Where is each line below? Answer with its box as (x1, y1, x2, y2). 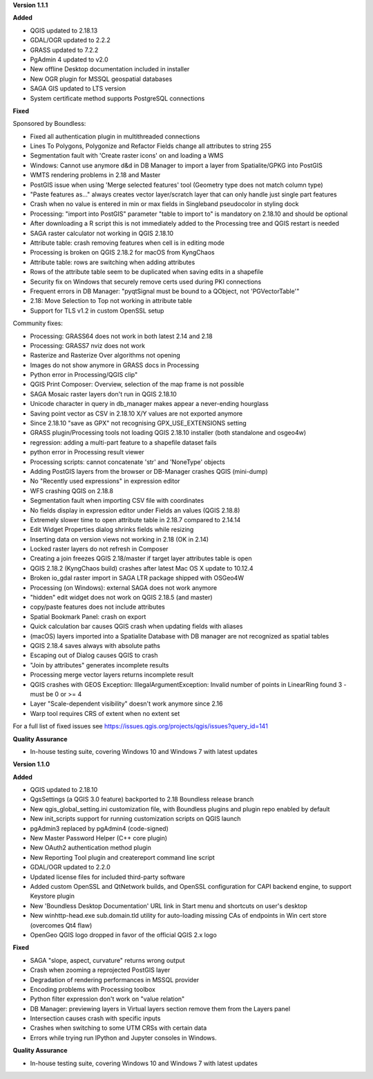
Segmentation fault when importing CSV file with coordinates (30, 497, 204, 505)
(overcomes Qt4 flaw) (30, 921, 93, 930)
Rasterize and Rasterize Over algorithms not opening (30, 351, 181, 360)
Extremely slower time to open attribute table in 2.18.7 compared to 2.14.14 (30, 515, 241, 524)
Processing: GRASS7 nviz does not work (30, 341, 145, 349)
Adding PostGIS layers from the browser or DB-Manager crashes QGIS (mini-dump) (30, 467, 269, 475)
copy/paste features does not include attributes (30, 602, 165, 611)
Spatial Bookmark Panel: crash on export (30, 612, 146, 620)
